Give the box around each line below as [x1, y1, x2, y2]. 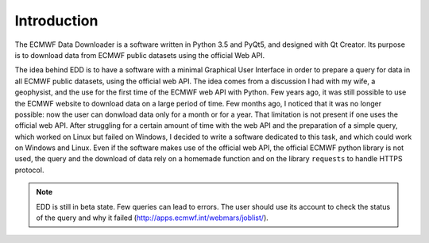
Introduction [14, 12, 99, 29]
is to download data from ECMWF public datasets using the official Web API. [14, 50, 265, 60]
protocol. [14, 165, 44, 175]
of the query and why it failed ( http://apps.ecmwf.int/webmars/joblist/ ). [36, 213, 269, 222]
